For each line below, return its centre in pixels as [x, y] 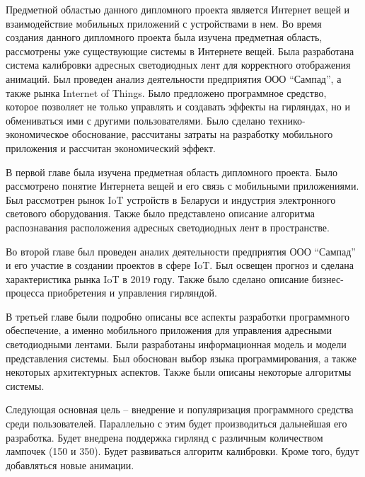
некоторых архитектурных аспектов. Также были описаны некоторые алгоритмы [179, 372]
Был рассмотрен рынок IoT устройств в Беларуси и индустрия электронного [171, 199]
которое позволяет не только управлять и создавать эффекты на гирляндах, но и [178, 107]
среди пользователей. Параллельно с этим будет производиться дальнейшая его [176, 424]
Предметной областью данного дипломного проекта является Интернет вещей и [178, 9]
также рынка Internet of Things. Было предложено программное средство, [166, 92]
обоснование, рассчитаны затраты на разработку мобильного [202, 134]
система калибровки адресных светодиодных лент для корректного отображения [178, 65]
